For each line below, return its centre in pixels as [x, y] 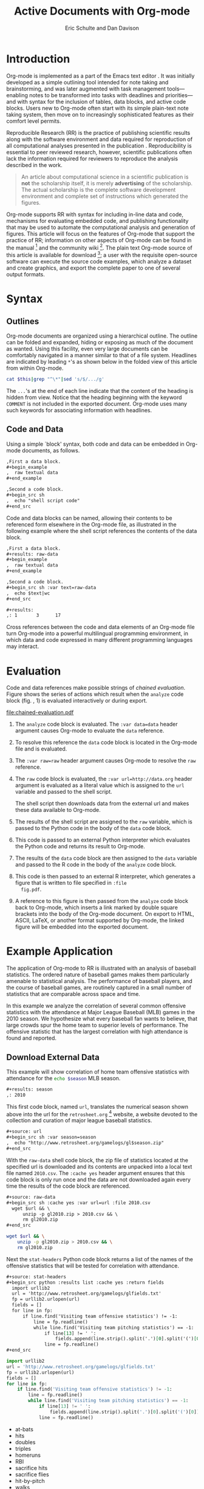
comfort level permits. [34, 121]
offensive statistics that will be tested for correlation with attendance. [93, 1266]
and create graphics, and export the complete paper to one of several [93, 268]
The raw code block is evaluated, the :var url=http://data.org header [104, 779]
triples [23, 1448]
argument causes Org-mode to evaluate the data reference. [90, 731]
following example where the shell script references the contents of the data [102, 531]
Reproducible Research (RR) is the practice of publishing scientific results [98, 132]
